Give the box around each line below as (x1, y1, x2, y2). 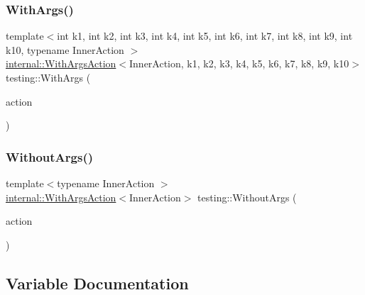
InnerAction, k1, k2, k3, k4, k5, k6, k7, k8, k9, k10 (129, 56, 349, 71)
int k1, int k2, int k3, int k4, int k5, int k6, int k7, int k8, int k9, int (57, 28, 353, 43)
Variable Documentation (6, 272, 189, 294)
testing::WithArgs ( (6, 70, 91, 84)
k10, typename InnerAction (6, 42, 124, 57)
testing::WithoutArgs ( (197, 189, 297, 204)
